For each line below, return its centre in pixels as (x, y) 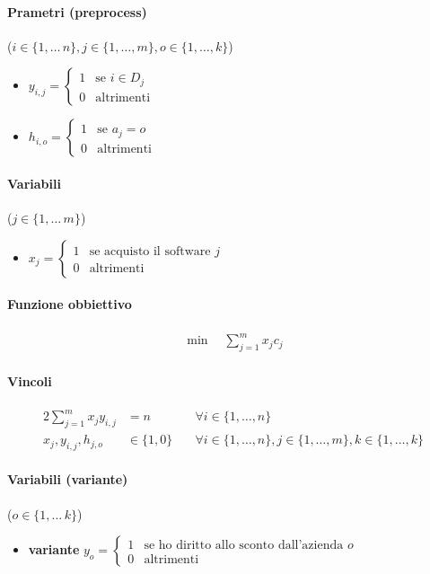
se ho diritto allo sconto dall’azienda (244, 545)
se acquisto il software (150, 251)
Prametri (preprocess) (77, 11)
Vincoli (30, 380)
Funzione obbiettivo (70, 304)
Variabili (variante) (68, 479)
